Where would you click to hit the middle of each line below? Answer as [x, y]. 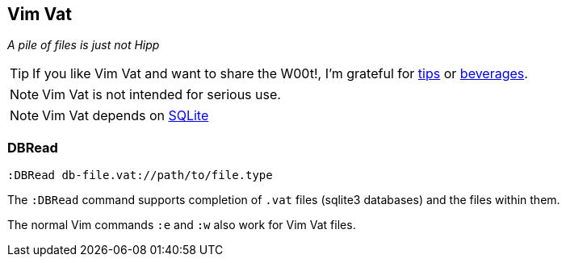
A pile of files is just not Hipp [84, 45]
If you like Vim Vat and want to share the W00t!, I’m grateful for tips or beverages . [280, 74]
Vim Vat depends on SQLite [126, 116]
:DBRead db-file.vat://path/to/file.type [140, 175]
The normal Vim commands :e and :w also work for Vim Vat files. [182, 225]
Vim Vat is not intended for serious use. [161, 95]
